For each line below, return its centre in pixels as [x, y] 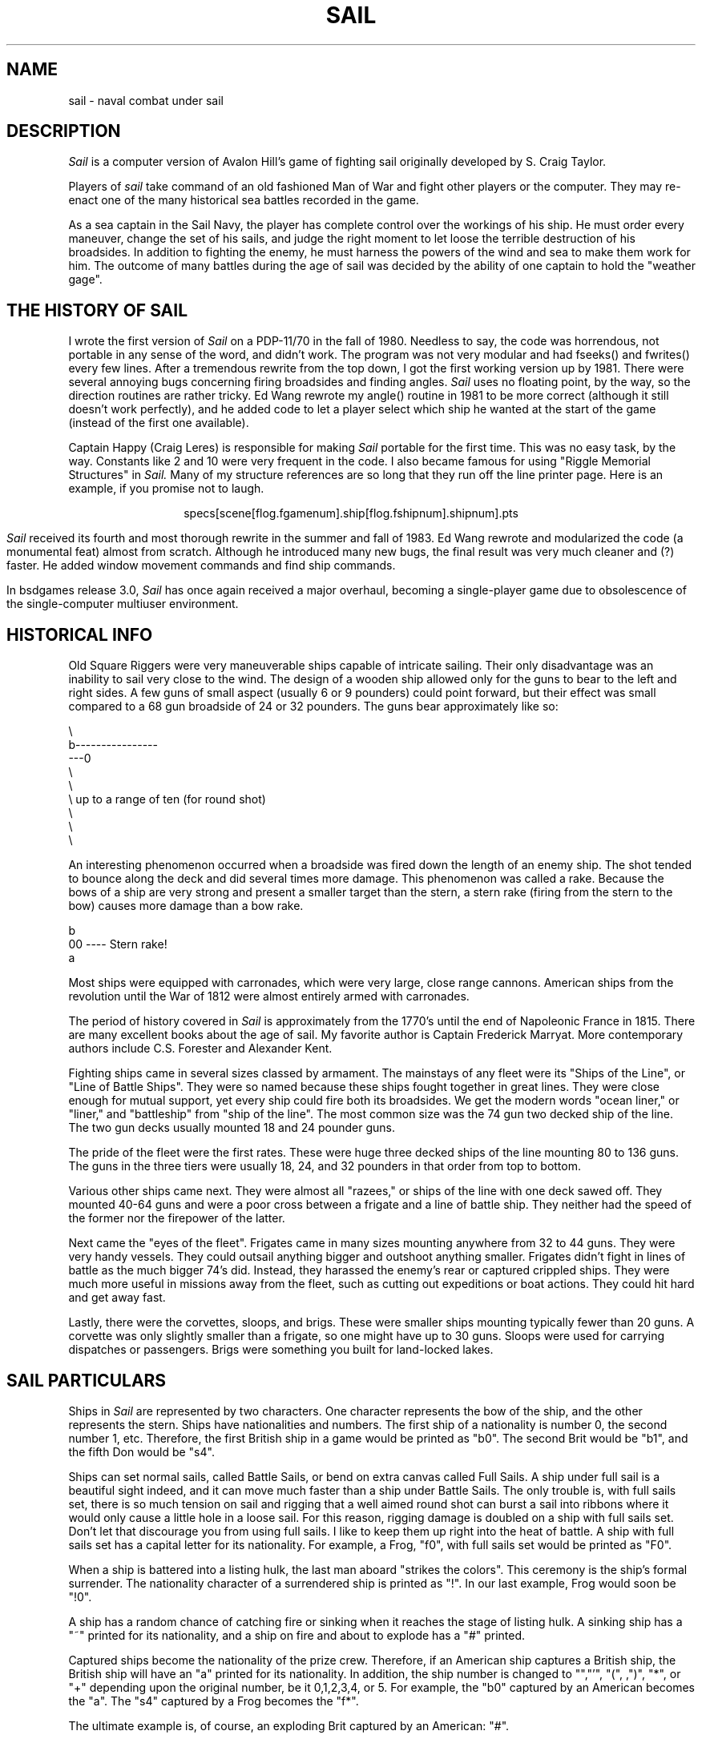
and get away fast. [117, 1298]
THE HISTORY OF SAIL [97, 310]
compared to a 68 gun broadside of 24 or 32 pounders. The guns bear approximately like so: [313, 706]
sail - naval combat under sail [146, 100]
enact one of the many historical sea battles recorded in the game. [244, 200]
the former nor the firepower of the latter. [177, 1218]
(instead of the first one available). [159, 423]
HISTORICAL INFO [80, 634]
